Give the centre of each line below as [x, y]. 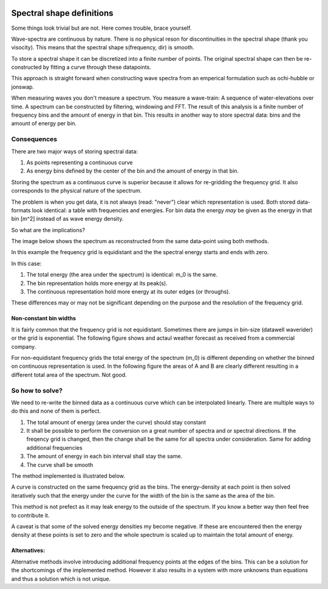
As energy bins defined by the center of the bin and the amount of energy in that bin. [133, 171]
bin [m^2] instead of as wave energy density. [67, 219]
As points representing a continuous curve [80, 162]
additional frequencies [54, 447]
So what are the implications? [48, 230]
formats [21, 210]
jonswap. [23, 87]
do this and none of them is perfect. [56, 411]
